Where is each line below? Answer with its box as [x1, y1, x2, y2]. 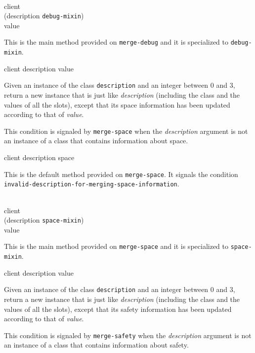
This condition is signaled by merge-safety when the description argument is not [4, 330, 252, 340]
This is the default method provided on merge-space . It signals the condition [4, 169, 238, 179]
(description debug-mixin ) [4, 10, 84, 21]
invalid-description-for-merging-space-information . [4, 178, 179, 189]
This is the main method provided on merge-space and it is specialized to [4, 241, 228, 251]
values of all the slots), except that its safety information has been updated [4, 303, 232, 314]
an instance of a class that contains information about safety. [4, 340, 189, 350]
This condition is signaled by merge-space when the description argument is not [4, 125, 248, 136]
